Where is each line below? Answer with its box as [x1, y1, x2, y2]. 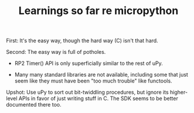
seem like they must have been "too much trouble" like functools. [14, 77, 172, 84]
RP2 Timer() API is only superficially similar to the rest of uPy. [14, 60, 163, 67]
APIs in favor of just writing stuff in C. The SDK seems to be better [18, 95, 179, 102]
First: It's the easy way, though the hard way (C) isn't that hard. [6, 37, 158, 44]
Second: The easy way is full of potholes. [6, 49, 106, 56]
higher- [169, 89, 188, 96]
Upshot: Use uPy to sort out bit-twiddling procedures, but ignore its [6, 89, 169, 96]
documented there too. [6, 101, 62, 108]
